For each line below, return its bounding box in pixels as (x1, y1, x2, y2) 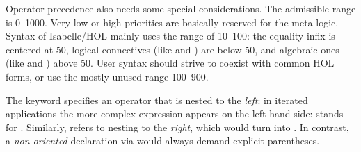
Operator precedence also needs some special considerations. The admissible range (6, 1, 356, 15)
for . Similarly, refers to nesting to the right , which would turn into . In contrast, (6, 119, 349, 134)
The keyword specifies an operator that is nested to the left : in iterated (6, 92, 308, 107)
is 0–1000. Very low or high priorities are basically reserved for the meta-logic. (6, 15, 339, 29)
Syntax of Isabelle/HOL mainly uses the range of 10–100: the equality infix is (6, 28, 335, 43)
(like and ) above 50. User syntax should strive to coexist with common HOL (6, 56, 335, 70)
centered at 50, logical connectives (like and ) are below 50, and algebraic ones (6, 42, 339, 56)
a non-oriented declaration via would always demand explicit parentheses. (6, 133, 320, 148)
